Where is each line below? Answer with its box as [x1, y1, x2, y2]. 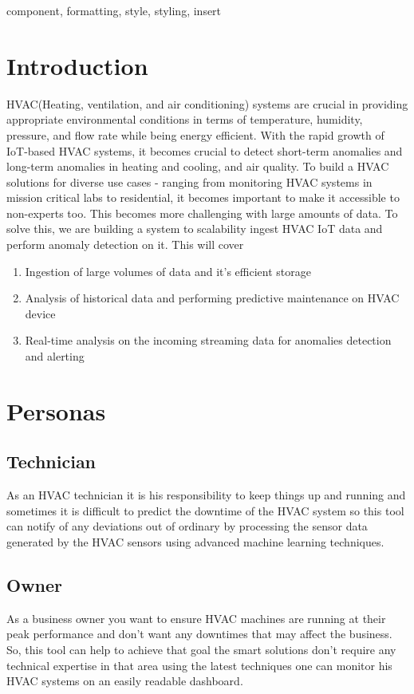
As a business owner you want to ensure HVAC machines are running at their [6, 609, 386, 626]
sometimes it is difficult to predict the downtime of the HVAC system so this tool [6, 502, 404, 519]
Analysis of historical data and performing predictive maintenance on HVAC [25, 290, 400, 306]
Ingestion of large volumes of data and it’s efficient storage [25, 262, 311, 279]
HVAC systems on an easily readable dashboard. [6, 672, 243, 689]
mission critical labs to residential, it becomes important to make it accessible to [6, 189, 400, 206]
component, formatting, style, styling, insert [6, 2, 222, 18]
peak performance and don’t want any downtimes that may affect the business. [6, 625, 392, 642]
